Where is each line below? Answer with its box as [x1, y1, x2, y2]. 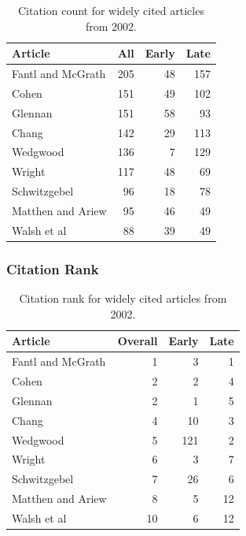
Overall [117, 333, 158, 349]
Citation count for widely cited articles [17, 2, 204, 18]
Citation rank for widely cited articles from [19, 290, 227, 307]
